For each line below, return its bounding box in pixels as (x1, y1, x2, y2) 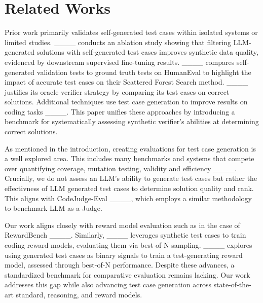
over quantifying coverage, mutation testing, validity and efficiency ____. (5, 163, 237, 173)
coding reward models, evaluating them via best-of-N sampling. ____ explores (5, 240, 252, 250)
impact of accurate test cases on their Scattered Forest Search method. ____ (5, 77, 248, 87)
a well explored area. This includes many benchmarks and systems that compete (5, 153, 254, 164)
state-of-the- (213, 279, 251, 290)
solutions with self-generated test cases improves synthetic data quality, (36, 47, 258, 57)
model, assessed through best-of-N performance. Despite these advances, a (5, 259, 235, 270)
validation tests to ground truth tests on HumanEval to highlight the (36, 66, 251, 77)
